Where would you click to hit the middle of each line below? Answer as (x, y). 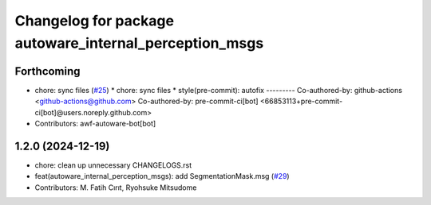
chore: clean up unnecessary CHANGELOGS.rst (113, 165)
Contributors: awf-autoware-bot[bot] (95, 124)
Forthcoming (47, 71)
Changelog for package (95, 21)
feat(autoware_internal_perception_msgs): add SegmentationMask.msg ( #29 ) (162, 176)
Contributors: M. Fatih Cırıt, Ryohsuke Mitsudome (116, 188)
